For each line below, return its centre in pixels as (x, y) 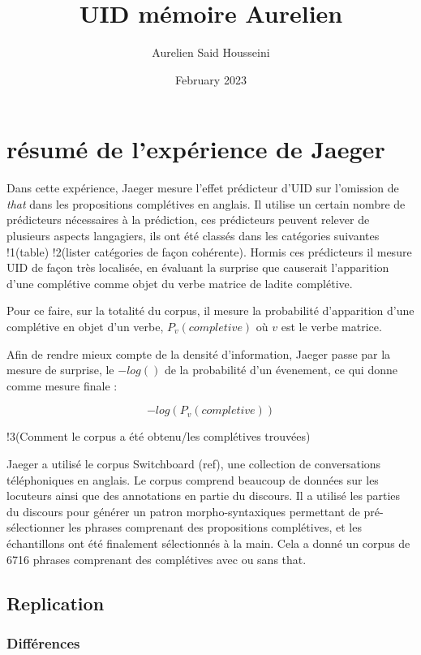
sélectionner (36, 527)
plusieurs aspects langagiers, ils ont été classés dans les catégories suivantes (193, 236)
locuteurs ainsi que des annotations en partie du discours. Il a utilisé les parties (204, 496)
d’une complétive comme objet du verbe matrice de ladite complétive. (180, 283)
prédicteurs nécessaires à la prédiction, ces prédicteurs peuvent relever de (188, 220)
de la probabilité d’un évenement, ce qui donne (281, 370)
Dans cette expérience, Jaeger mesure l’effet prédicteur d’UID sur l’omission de (203, 188)
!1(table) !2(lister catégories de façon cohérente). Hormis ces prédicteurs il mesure (209, 251)
